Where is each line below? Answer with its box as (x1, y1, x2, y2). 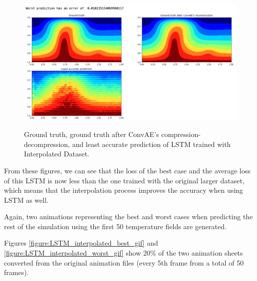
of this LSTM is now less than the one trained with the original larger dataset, (4, 175, 245, 185)
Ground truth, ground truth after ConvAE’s (24, 129, 159, 140)
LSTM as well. (4, 194, 48, 205)
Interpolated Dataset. (24, 148, 89, 159)
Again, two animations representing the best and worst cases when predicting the (4, 211, 253, 222)
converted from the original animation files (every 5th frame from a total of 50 (4, 257, 244, 268)
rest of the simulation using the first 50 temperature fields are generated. (4, 221, 227, 231)
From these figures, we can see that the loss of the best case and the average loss (4, 165, 251, 175)
